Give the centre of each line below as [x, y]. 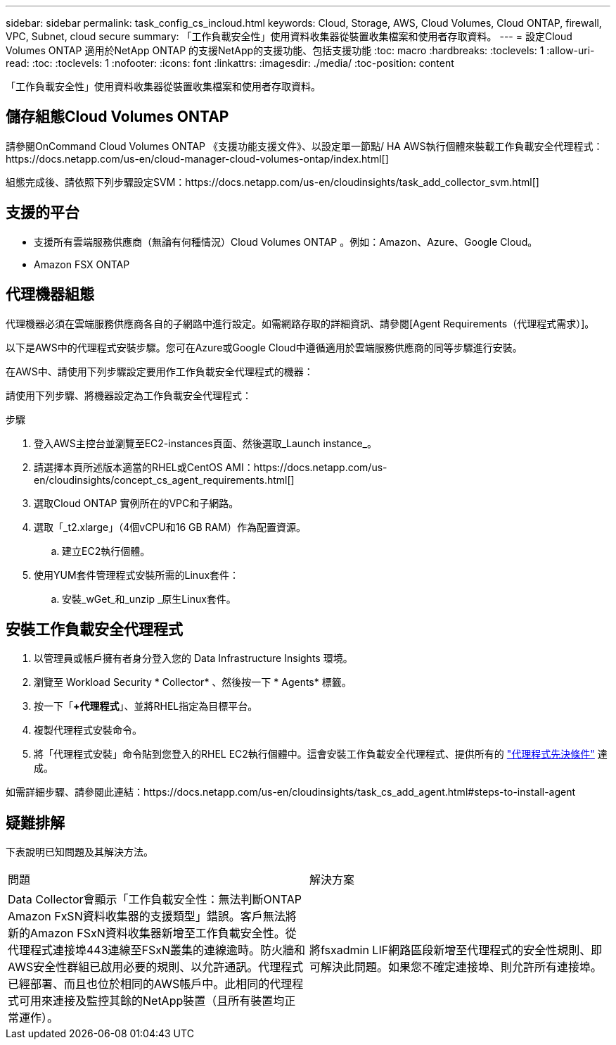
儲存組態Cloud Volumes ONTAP [117, 117]
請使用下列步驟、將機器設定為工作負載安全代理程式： [129, 395]
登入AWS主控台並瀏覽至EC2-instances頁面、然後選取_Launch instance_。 [205, 443]
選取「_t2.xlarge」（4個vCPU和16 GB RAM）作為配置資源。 [170, 527]
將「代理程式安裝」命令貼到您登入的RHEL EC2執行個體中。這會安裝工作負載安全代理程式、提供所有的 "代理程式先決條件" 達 [321, 754]
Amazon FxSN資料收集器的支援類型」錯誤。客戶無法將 [152, 916]
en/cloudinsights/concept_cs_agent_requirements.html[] [164, 480]
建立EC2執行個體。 [106, 551]
